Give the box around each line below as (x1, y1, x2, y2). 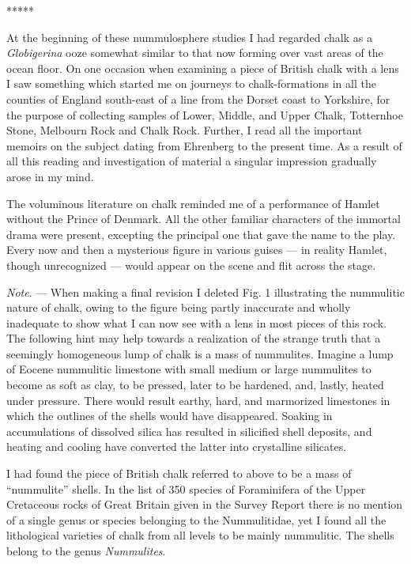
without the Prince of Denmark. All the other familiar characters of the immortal (6, 210, 401, 227)
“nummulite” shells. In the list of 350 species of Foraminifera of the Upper (6, 480, 366, 497)
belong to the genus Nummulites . (6, 543, 166, 558)
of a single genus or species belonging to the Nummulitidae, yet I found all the (6, 511, 386, 528)
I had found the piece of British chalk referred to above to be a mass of (6, 465, 352, 482)
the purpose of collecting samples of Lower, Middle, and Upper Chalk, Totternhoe (6, 106, 403, 123)
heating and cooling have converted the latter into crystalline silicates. (6, 438, 347, 455)
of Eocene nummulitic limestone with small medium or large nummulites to (6, 361, 371, 377)
